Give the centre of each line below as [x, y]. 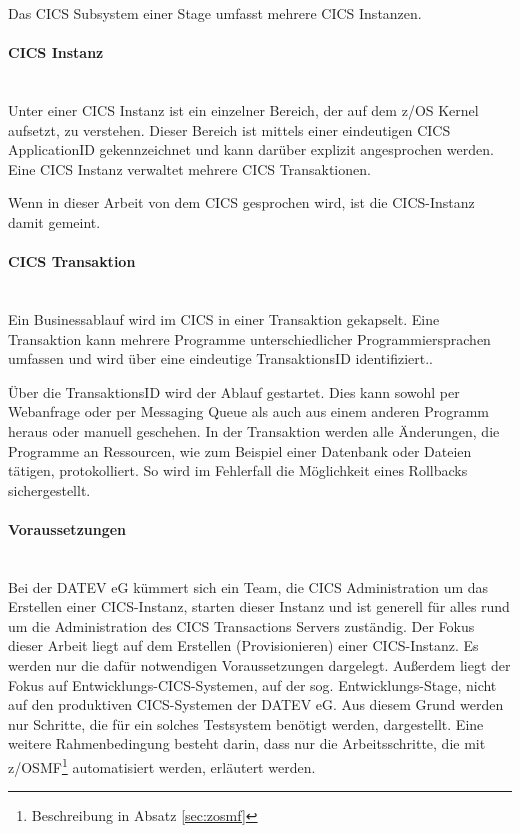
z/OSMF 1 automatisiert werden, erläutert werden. [162, 765]
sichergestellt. [49, 489]
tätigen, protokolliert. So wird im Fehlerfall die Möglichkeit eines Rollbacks [238, 470]
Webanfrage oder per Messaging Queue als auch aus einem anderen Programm [249, 411]
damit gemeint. [54, 221]
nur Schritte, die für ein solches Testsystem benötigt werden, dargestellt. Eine [246, 723]
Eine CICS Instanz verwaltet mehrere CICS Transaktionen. [189, 168]
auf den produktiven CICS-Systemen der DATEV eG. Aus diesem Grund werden [256, 704]
